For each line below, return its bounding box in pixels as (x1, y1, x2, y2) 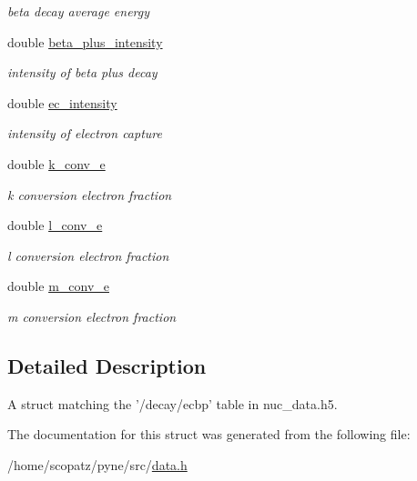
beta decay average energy (7, 2, 150, 20)
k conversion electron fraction (7, 185, 172, 204)
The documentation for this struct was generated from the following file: (7, 425, 411, 444)
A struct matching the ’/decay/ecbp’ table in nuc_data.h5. (7, 394, 338, 413)
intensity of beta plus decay (7, 63, 158, 82)
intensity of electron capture (7, 124, 162, 143)
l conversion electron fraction (7, 246, 169, 265)
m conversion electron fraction (7, 306, 177, 326)
